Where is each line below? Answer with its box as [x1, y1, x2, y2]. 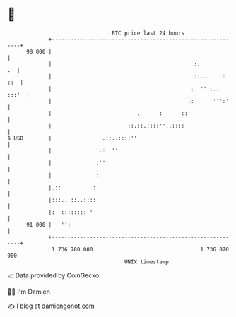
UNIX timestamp [124, 258, 170, 265]
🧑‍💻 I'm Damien [7, 287, 51, 296]
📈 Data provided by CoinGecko [7, 271, 100, 280]
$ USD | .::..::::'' [7, 134, 138, 142]
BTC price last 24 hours [112, 30, 185, 37]
